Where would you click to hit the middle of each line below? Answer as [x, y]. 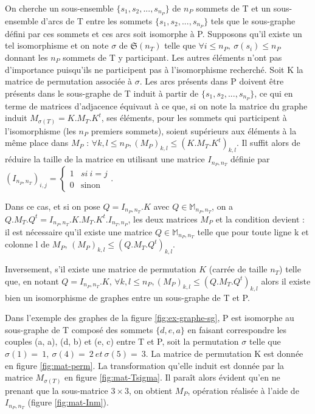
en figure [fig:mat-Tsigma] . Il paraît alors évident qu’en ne [172, 377]
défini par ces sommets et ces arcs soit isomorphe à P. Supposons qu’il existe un [154, 33]
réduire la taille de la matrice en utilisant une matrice [105, 159]
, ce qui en [274, 93]
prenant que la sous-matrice [57, 390]
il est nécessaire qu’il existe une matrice [79, 231]
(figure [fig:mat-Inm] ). [68, 402]
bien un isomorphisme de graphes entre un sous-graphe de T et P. [127, 297]
